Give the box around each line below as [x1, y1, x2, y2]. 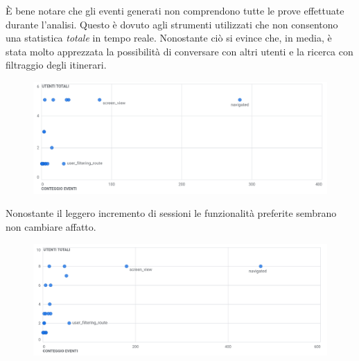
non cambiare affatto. [6, 220, 96, 234]
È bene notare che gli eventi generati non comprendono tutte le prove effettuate [6, 3, 344, 17]
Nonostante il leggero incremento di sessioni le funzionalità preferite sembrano [6, 206, 337, 220]
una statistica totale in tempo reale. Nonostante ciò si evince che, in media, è [6, 30, 332, 45]
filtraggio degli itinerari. [6, 58, 107, 72]
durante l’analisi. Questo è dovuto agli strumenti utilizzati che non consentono [6, 17, 338, 31]
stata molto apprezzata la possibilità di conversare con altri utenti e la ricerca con [6, 44, 353, 58]
